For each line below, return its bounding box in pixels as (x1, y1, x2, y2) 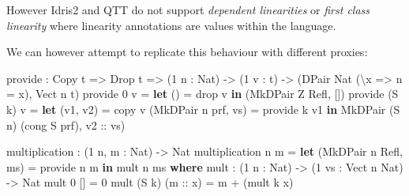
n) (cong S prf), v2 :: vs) (6, 116, 126, 133)
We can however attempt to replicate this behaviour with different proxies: (6, 43, 368, 60)
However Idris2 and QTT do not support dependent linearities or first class (6, 2, 370, 17)
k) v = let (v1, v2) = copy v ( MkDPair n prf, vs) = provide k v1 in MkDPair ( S (6, 100, 400, 117)
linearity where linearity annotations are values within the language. (6, 17, 336, 33)
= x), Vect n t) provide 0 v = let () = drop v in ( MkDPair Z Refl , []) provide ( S (6, 85, 399, 102)
